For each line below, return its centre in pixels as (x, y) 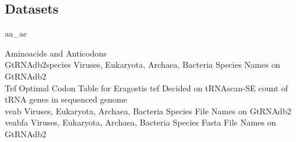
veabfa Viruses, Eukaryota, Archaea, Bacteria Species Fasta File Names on (141, 122)
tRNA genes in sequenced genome (66, 99)
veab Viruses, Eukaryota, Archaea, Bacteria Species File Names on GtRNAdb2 (148, 110)
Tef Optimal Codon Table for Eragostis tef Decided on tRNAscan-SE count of (147, 87)
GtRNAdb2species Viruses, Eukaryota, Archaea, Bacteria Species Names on (143, 65)
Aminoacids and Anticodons (56, 53)
